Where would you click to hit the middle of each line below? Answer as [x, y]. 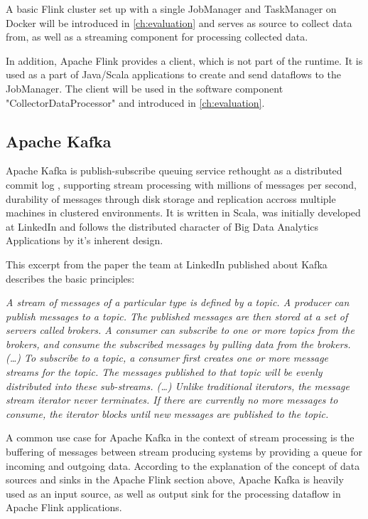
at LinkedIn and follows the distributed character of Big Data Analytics [162, 226]
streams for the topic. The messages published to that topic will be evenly [164, 372]
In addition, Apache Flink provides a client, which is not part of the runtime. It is [184, 60]
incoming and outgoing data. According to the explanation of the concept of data [183, 465]
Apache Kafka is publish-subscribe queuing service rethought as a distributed [174, 171]
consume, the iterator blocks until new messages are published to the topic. [167, 413]
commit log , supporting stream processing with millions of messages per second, [181, 184]
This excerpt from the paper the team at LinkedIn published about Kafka [167, 264]
